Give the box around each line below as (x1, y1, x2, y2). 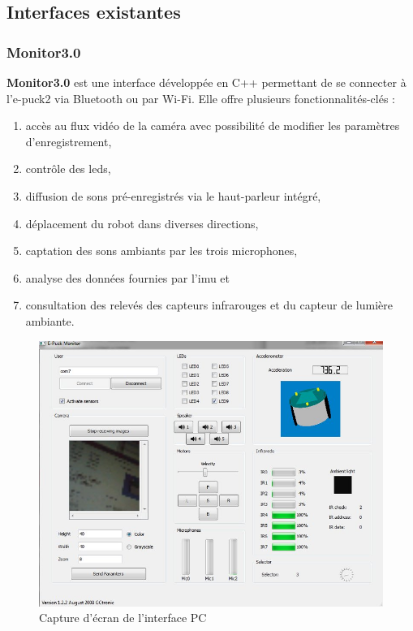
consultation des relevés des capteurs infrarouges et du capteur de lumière (25, 296, 393, 313)
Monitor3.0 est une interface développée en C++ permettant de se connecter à (6, 74, 407, 90)
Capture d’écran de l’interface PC (39, 609, 207, 626)
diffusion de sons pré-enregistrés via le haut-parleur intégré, (25, 187, 321, 204)
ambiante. (25, 312, 75, 329)
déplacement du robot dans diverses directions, (25, 214, 259, 231)
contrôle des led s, (25, 160, 111, 177)
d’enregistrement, (25, 132, 112, 149)
